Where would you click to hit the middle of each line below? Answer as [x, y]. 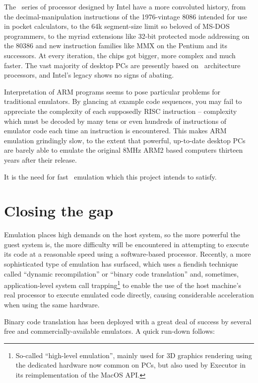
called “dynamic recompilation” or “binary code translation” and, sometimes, [121, 273]
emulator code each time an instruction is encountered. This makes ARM [115, 131]
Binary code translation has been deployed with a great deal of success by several [128, 321]
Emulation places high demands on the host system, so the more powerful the [122, 235]
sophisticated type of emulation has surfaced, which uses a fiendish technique [121, 264]
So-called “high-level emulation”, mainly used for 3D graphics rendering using [134, 355]
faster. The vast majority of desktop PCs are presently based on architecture [122, 65]
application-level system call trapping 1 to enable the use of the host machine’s [123, 284]
